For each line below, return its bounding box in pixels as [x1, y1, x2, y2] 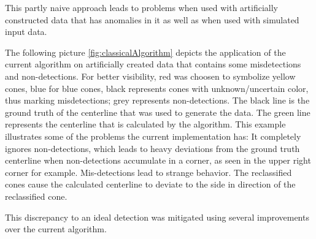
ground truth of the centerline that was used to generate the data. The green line [5, 105, 310, 118]
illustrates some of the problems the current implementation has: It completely [5, 129, 301, 142]
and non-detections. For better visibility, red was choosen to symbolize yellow [5, 69, 296, 82]
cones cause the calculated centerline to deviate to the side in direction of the [5, 178, 296, 191]
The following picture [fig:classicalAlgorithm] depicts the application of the [5, 45, 286, 58]
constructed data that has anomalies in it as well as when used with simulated [5, 13, 299, 26]
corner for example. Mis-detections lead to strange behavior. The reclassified [5, 165, 292, 178]
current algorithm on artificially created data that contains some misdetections [5, 58, 301, 70]
